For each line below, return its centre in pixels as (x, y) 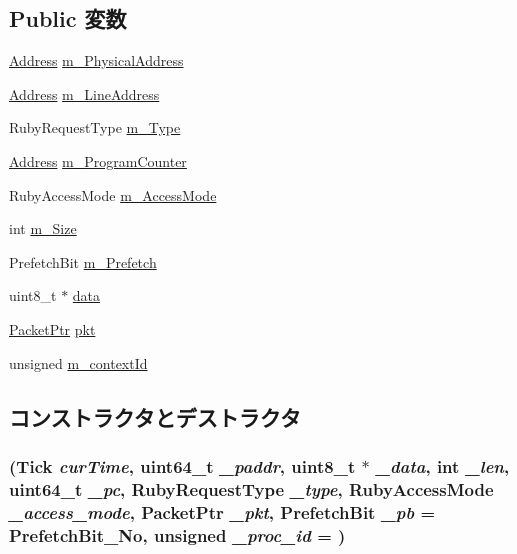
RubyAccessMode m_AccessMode (113, 194)
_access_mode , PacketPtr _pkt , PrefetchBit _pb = (222, 511)
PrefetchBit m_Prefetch (83, 261)
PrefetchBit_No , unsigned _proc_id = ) (177, 534)
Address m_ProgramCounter (98, 160)
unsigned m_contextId (78, 362)
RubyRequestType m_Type (95, 127)
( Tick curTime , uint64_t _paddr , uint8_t (182, 465)
